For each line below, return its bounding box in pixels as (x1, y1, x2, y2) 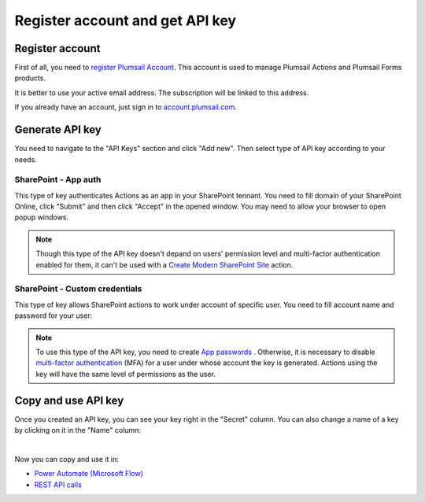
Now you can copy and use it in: (14, 454, 120, 463)
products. (14, 73, 46, 83)
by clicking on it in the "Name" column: (14, 426, 142, 435)
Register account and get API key (14, 12, 236, 29)
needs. (14, 154, 37, 164)
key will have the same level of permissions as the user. (35, 369, 216, 378)
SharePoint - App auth (14, 174, 102, 185)
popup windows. (14, 212, 69, 222)
